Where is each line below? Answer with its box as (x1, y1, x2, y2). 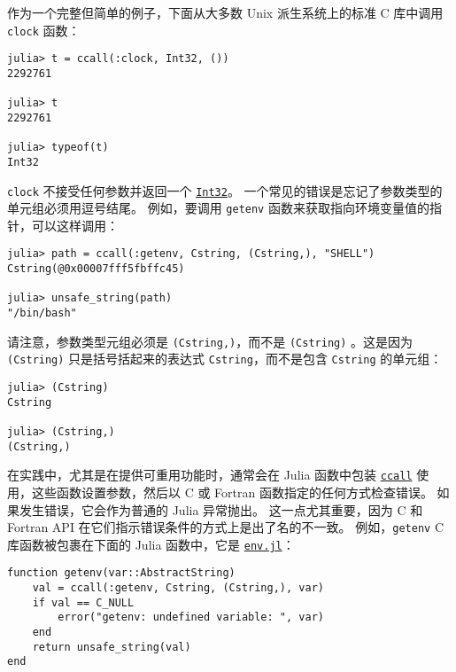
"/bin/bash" (7, 307, 77, 320)
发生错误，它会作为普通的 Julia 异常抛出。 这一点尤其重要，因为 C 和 (19, 500, 423, 519)
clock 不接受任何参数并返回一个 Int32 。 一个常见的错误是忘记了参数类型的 (7, 181, 443, 199)
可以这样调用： (31, 215, 119, 234)
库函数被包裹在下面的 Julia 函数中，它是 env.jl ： (7, 535, 295, 553)
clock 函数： (7, 20, 81, 39)
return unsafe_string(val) (32, 640, 191, 653)
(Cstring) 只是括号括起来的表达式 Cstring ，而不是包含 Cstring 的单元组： (7, 349, 443, 368)
